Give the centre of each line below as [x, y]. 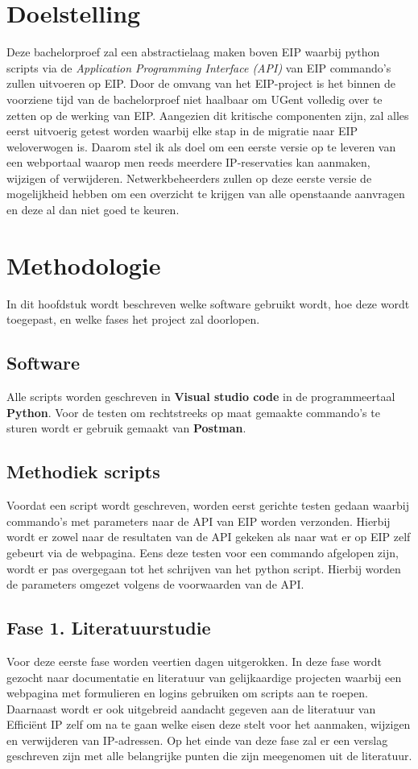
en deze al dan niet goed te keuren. [93, 210]
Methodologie [84, 265]
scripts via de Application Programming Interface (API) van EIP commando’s [199, 67]
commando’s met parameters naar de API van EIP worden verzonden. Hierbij [199, 521]
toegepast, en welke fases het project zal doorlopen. [133, 319]
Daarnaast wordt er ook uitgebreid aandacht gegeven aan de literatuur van [191, 708]
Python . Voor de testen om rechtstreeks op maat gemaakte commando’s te [193, 412]
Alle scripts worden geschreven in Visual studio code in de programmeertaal [201, 397]
